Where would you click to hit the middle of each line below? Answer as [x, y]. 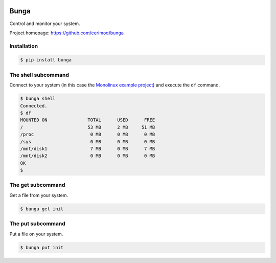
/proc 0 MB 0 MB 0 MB [88, 135]
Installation [24, 46]
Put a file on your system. [36, 234]
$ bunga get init [42, 209]
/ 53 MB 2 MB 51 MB [88, 127]
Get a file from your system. [39, 195]
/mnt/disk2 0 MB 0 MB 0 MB [88, 156]
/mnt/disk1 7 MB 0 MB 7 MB [88, 149]
